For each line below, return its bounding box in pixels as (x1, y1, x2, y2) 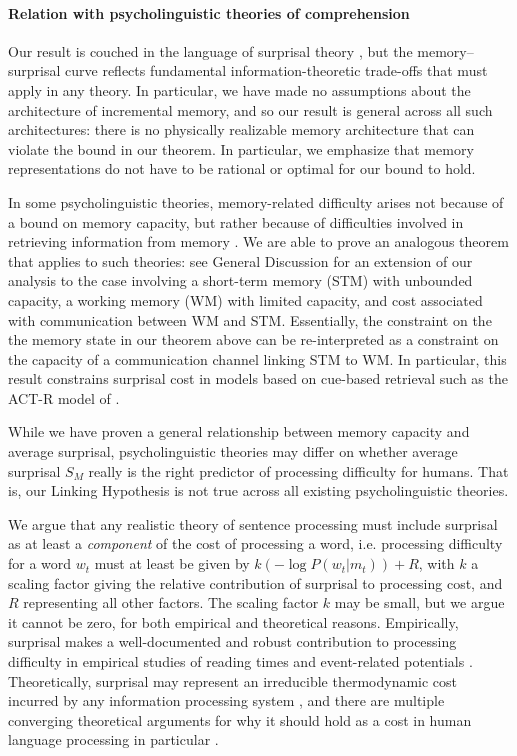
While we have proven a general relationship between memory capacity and (8, 421, 470, 442)
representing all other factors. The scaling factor (23, 592, 319, 613)
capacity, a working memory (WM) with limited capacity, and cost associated (8, 289, 483, 310)
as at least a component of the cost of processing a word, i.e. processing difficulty (8, 533, 503, 554)
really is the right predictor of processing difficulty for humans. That (88, 460, 509, 481)
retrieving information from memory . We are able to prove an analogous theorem (8, 231, 509, 252)
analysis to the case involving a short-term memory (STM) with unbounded (8, 270, 473, 291)
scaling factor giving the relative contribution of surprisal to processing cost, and (8, 572, 503, 593)
